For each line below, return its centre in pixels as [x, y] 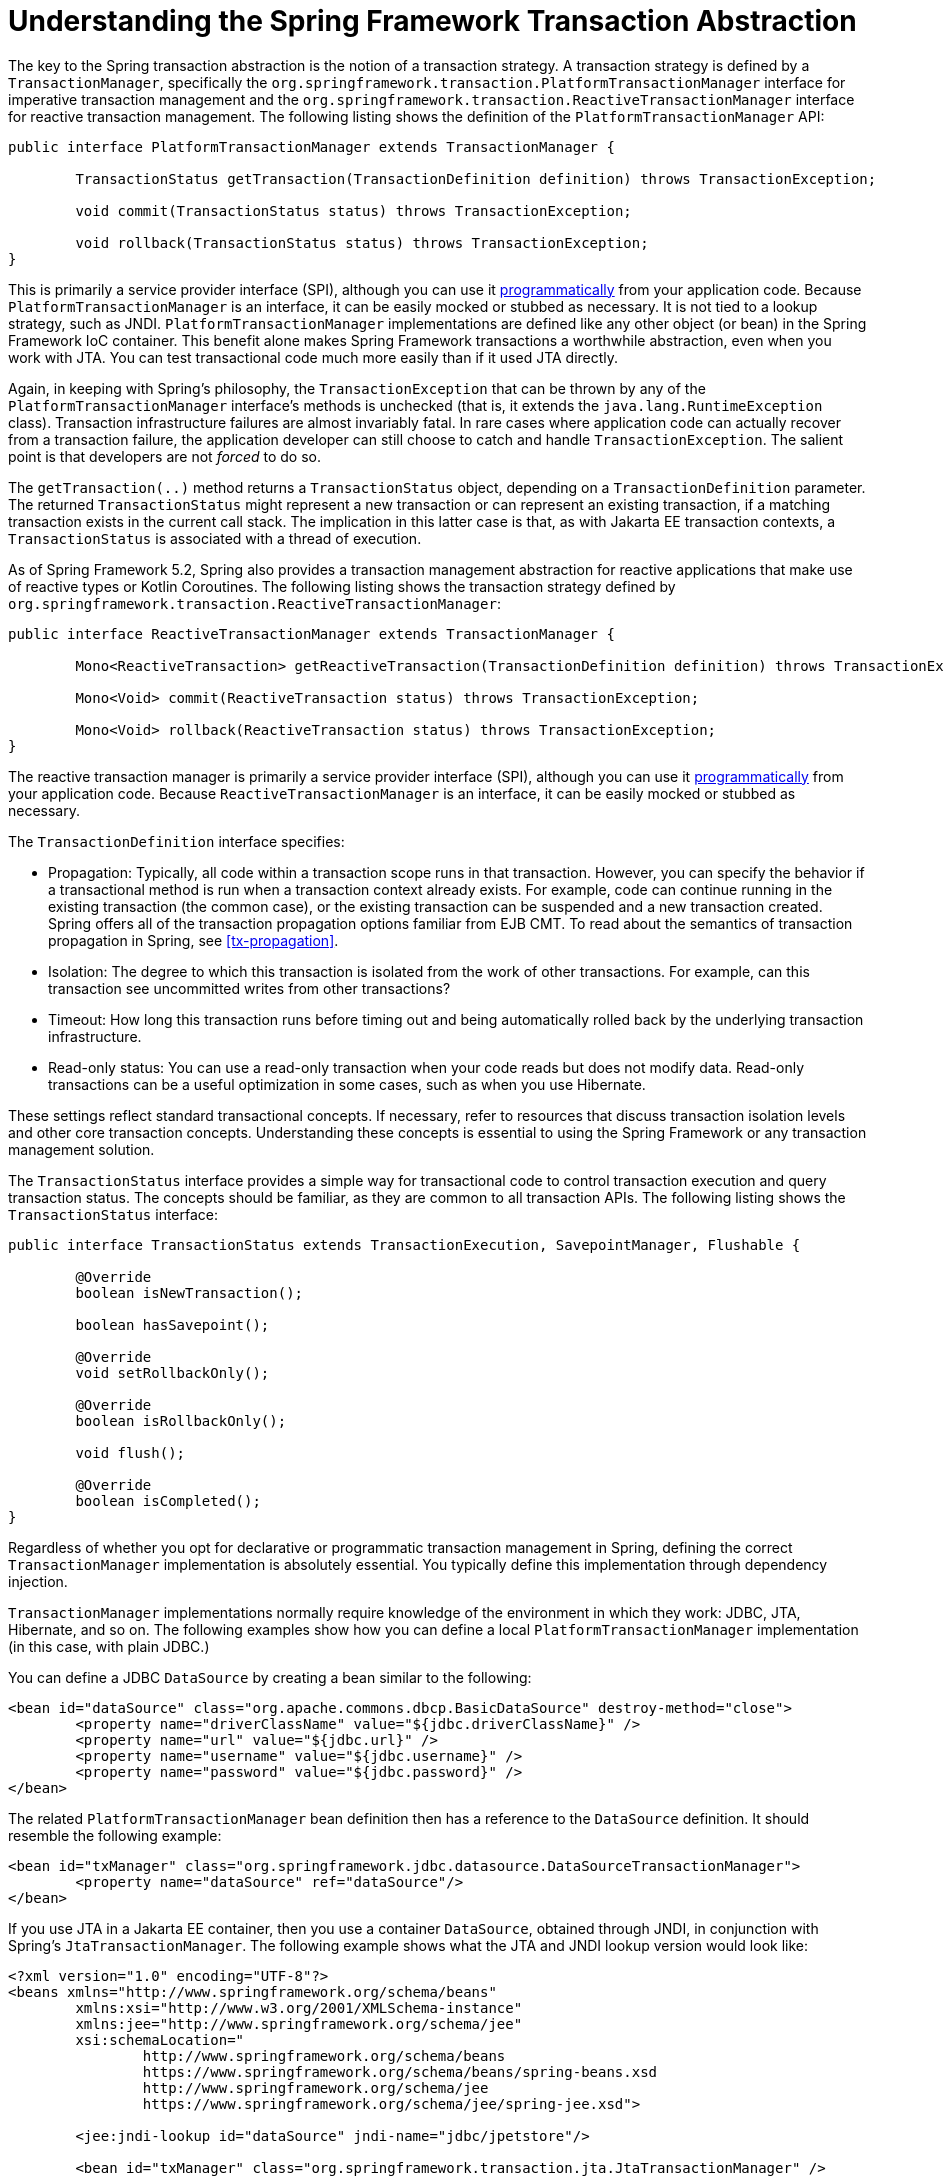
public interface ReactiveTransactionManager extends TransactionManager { [311, 633]
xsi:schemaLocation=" [160, 2039]
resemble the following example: [115, 1835]
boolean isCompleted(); [168, 1500]
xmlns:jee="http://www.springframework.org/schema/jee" [299, 2023]
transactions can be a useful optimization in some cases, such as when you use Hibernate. [347, 1084]
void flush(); [130, 1452]
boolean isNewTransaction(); [189, 1292]
